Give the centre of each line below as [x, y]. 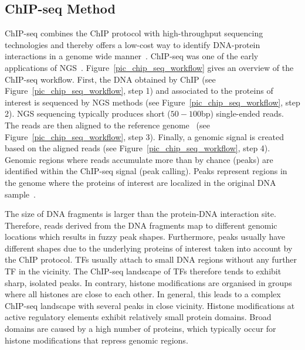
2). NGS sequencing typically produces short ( [88, 113]
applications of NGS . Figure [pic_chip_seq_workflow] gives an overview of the [149, 67]
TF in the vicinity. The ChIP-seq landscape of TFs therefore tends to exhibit [143, 271]
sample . [20, 194]
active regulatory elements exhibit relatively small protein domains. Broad [138, 317]
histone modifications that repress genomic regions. [96, 340]
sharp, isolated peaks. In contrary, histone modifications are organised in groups [148, 282]
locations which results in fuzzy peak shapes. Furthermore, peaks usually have [145, 237]
